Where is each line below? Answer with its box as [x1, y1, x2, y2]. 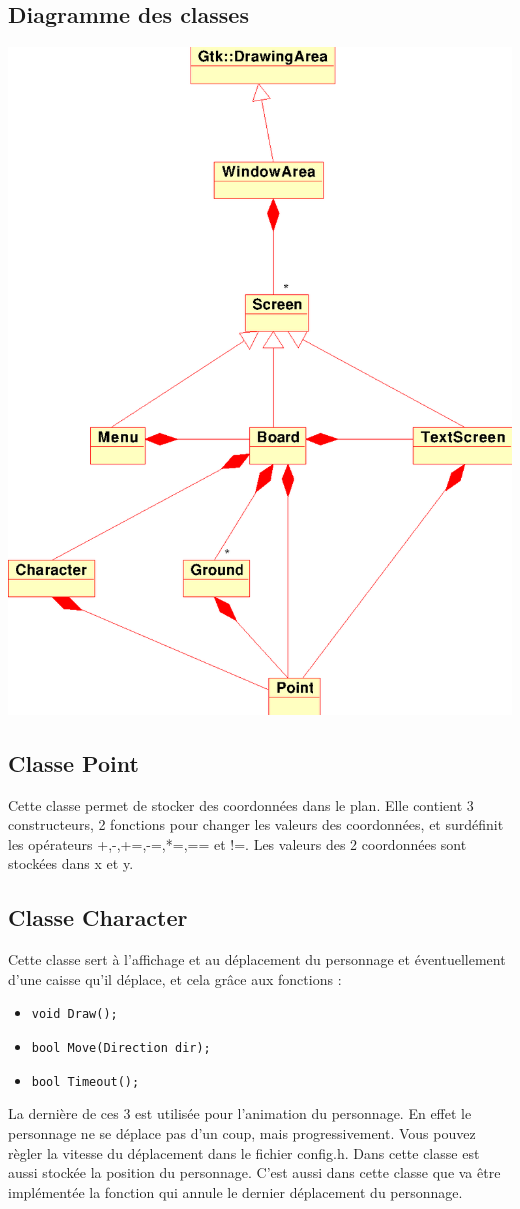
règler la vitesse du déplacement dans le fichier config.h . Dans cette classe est [8, 1142, 480, 1163]
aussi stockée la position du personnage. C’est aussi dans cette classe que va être [8, 1162, 501, 1183]
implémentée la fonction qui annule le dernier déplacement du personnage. [8, 1181, 463, 1202]
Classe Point [8, 747, 139, 778]
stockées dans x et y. [8, 853, 134, 874]
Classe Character [8, 902, 188, 933]
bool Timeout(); [31, 1074, 140, 1089]
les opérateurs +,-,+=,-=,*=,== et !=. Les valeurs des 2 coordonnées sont [8, 833, 467, 854]
